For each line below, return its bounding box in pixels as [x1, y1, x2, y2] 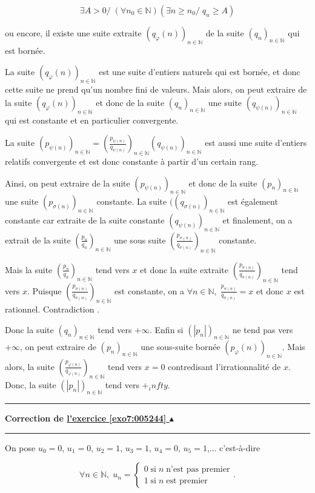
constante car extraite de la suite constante [5, 214, 165, 227]
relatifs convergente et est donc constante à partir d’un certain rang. [5, 154, 259, 167]
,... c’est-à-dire [207, 441, 260, 454]
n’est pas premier [166, 465, 230, 474]
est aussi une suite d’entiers [205, 136, 307, 149]
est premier [166, 476, 208, 485]
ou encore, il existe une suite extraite [5, 27, 142, 39]
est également [227, 195, 278, 208]
